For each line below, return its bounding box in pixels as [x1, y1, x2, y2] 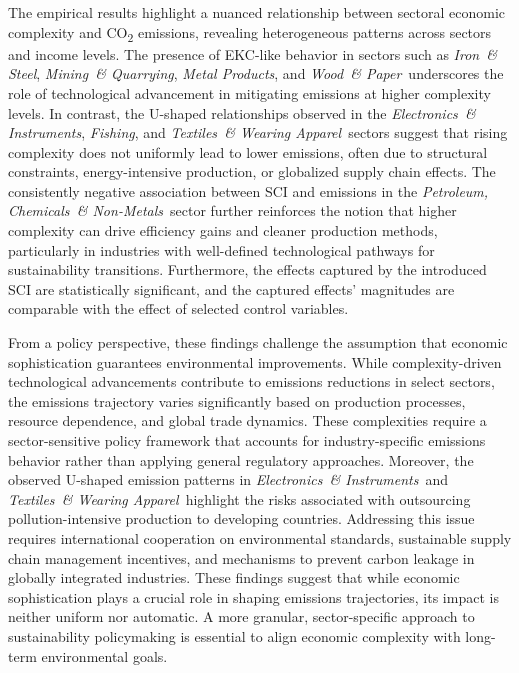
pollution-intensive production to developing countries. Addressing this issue [8, 508, 475, 529]
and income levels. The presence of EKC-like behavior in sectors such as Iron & [8, 43, 498, 64]
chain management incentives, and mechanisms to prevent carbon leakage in [8, 547, 475, 568]
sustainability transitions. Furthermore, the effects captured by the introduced [8, 259, 487, 280]
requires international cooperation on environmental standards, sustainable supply [8, 527, 512, 548]
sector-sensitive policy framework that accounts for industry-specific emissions [8, 430, 486, 450]
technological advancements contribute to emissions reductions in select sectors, [8, 371, 495, 392]
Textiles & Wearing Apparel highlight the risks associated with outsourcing [8, 488, 471, 509]
